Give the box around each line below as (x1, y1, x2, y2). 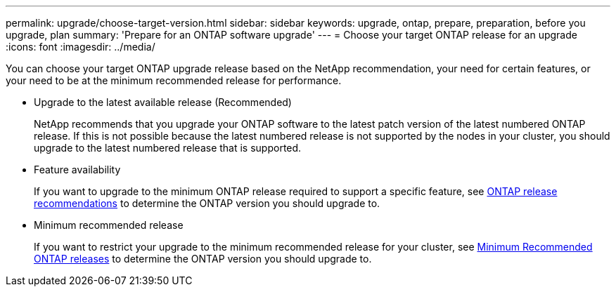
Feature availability (34, 164, 121, 175)
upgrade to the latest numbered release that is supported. (34, 142, 302, 154)
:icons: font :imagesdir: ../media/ (6, 41, 155, 53)
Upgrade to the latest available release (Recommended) (34, 96, 292, 108)
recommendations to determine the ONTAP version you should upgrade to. (34, 197, 380, 209)
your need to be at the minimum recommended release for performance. (6, 74, 342, 86)
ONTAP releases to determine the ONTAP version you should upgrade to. (34, 253, 372, 265)
